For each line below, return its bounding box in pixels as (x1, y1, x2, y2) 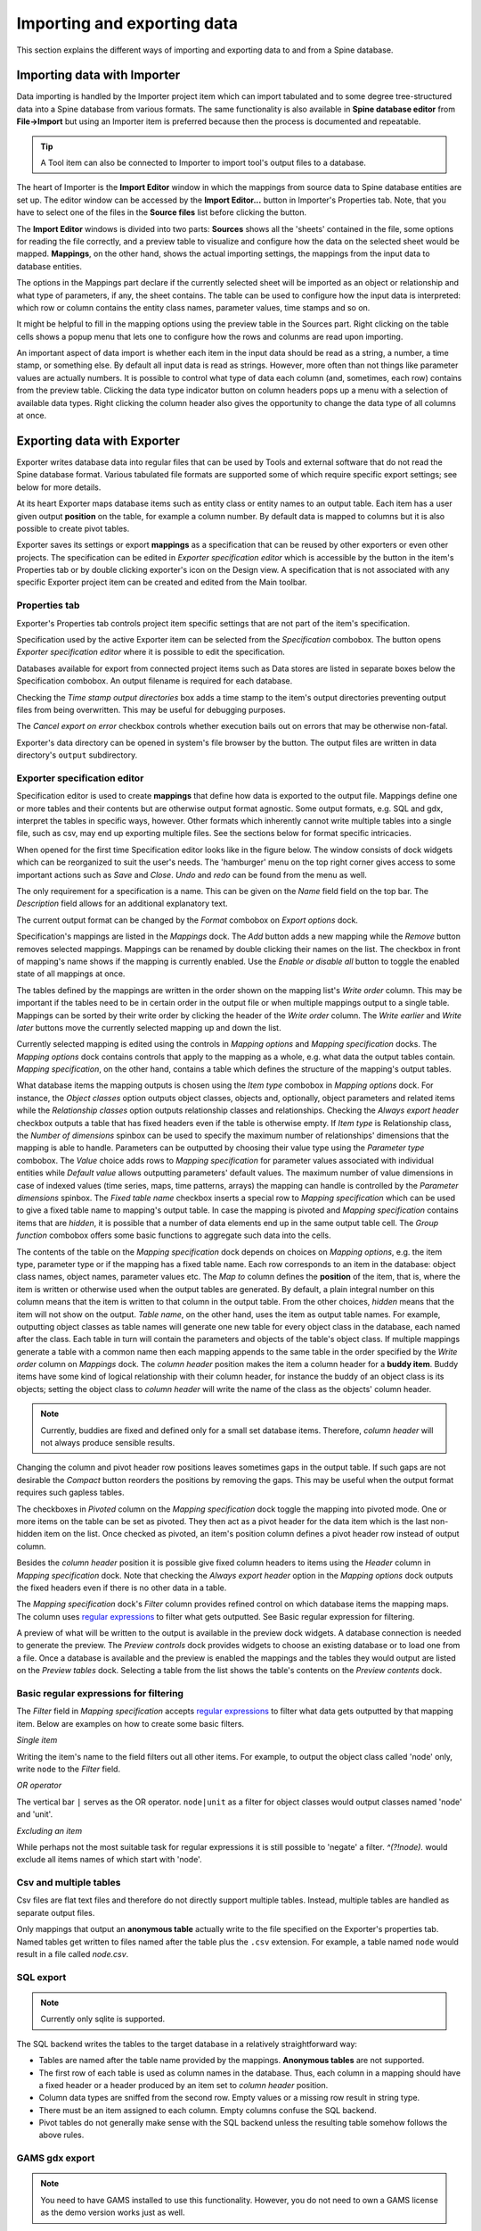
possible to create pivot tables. (16, 523, 130, 534)
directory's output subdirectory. (16, 750, 138, 760)
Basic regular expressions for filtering (16, 1688, 184, 1700)
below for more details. (16, 482, 102, 493)
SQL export (16, 1970, 67, 1983)
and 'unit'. (16, 1809, 53, 1820)
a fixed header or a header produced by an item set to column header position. (38, 2079, 329, 2090)
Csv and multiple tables (16, 1877, 121, 1889)
